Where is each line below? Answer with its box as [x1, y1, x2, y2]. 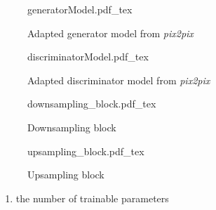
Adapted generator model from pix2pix [27, 25, 194, 40]
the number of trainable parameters [15, 190, 169, 205]
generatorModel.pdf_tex [27, 2, 133, 16]
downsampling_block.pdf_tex [27, 96, 156, 111]
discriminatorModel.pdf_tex [27, 49, 149, 64]
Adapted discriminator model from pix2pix [27, 72, 210, 87]
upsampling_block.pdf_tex [27, 143, 144, 158]
